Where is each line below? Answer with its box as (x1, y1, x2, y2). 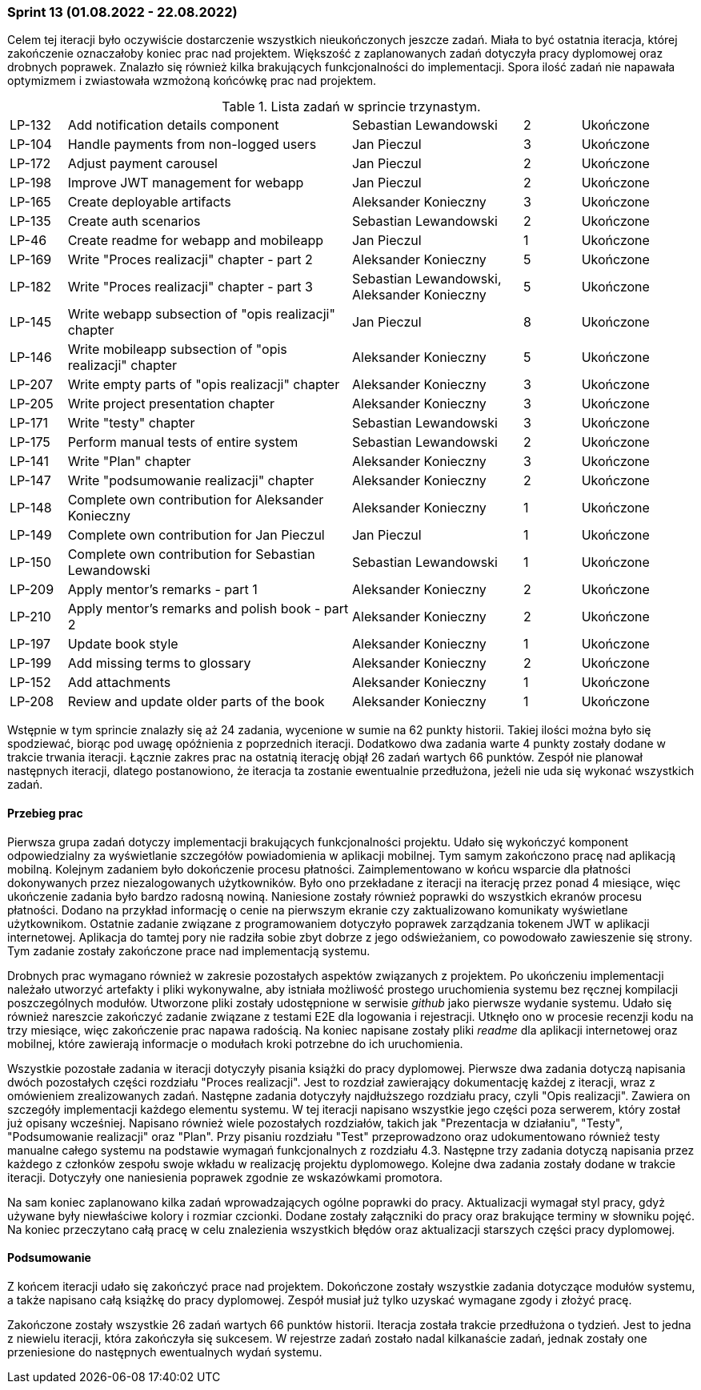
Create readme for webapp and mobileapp (67, 232, 324, 249)
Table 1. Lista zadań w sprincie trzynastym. (222, 98, 481, 115)
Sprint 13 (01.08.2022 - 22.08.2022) (7, 4, 238, 20)
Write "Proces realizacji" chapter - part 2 (67, 251, 313, 268)
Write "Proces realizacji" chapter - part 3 (67, 279, 313, 295)
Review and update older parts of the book (67, 693, 325, 710)
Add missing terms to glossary (67, 655, 251, 672)
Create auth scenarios (67, 213, 201, 230)
